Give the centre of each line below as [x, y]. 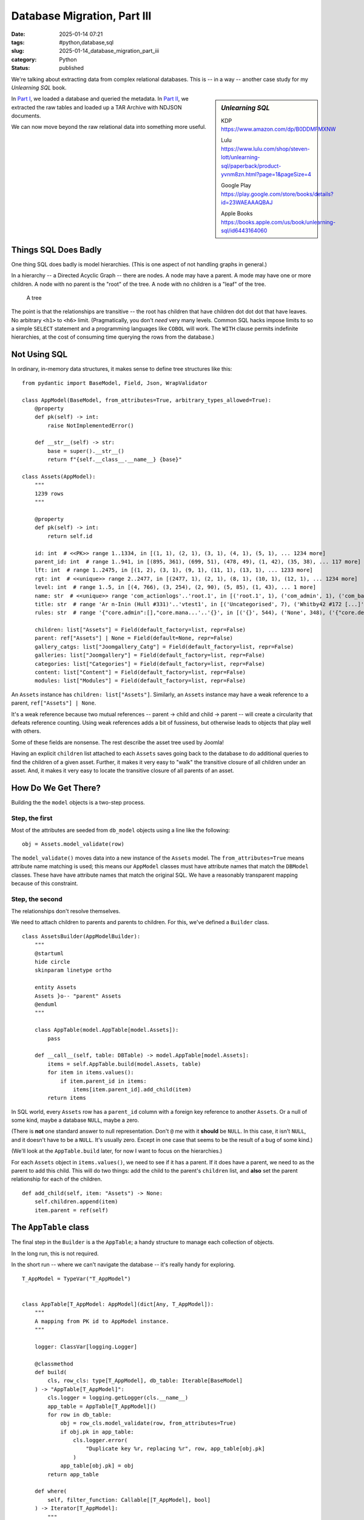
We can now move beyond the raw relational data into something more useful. [109, 127]
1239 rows [49, 493]
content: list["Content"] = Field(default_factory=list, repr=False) [140, 672]
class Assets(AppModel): [59, 477]
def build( [51, 1372]
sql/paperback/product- [251, 166]
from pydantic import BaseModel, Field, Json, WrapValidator [115, 383]
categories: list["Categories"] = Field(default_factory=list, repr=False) [150, 664]
